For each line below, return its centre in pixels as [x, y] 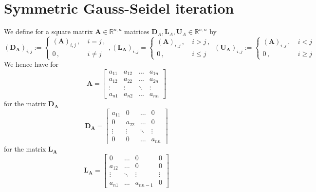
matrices [137, 31]
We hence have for [31, 64]
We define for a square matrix [48, 31]
